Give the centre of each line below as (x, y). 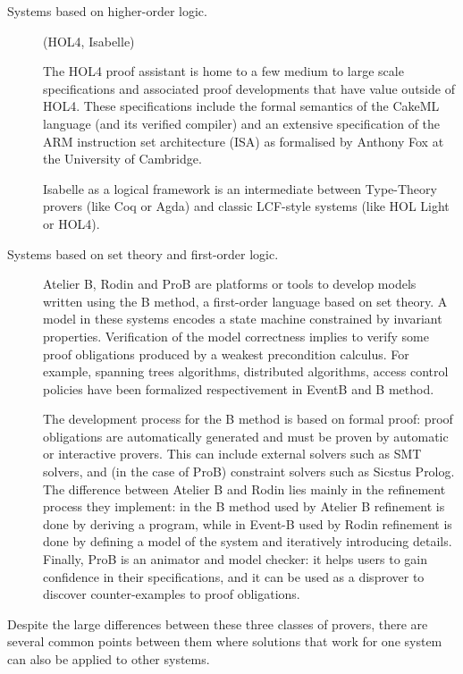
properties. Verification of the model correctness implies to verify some (236, 336)
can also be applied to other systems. (109, 659)
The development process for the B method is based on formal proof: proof (248, 419)
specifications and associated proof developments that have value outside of (249, 88)
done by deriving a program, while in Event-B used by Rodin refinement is (248, 523)
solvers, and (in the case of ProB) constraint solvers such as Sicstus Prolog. (249, 472)
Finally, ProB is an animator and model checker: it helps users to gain (235, 559)
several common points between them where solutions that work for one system (225, 641)
